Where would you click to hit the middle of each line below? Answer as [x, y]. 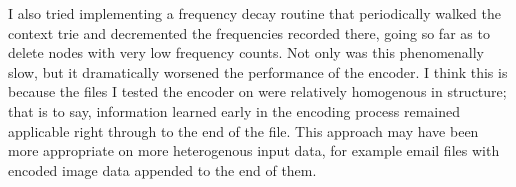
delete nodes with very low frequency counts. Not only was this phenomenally [246, 52]
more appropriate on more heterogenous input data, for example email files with [254, 150]
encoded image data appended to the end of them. [162, 169]
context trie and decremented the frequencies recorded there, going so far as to [249, 32]
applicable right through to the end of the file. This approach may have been [243, 130]
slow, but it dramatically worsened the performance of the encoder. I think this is [258, 71]
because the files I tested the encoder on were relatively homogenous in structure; [257, 91]
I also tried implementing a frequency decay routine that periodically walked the [254, 13]
